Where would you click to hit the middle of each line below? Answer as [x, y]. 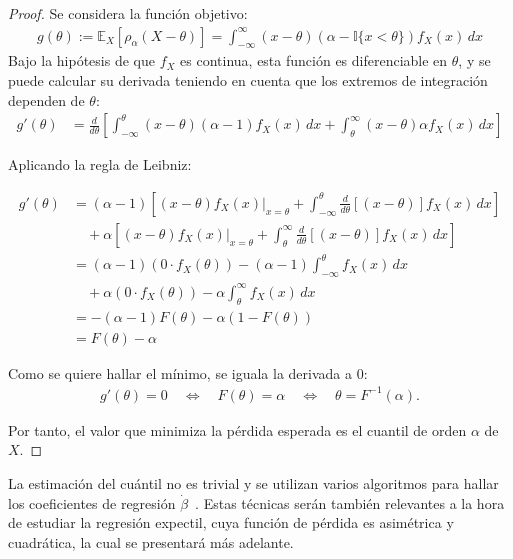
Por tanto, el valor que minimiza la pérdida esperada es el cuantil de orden [237, 429]
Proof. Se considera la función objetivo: [128, 13]
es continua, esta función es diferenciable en [314, 60]
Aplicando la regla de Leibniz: [100, 164]
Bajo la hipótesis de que [81, 60]
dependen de [46, 99]
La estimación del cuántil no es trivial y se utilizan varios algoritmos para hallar [253, 482]
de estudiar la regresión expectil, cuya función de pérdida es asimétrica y [231, 522]
